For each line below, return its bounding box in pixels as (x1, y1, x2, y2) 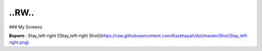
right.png (9, 39, 28, 45)
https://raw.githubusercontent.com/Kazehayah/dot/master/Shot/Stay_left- (101, 33, 249, 38)
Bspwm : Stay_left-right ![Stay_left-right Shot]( (9, 33, 102, 38)
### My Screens (9, 24, 43, 30)
